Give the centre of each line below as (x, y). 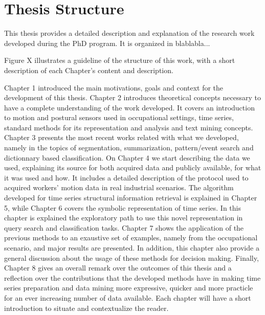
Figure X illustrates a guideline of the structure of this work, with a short (120, 60)
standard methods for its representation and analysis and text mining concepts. (129, 127)
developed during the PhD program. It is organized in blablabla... (107, 43)
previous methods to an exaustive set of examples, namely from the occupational (131, 238)
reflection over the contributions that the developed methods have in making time (132, 277)
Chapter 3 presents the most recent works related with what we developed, (122, 137)
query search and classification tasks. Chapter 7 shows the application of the (124, 227)
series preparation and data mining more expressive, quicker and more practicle (129, 288)
